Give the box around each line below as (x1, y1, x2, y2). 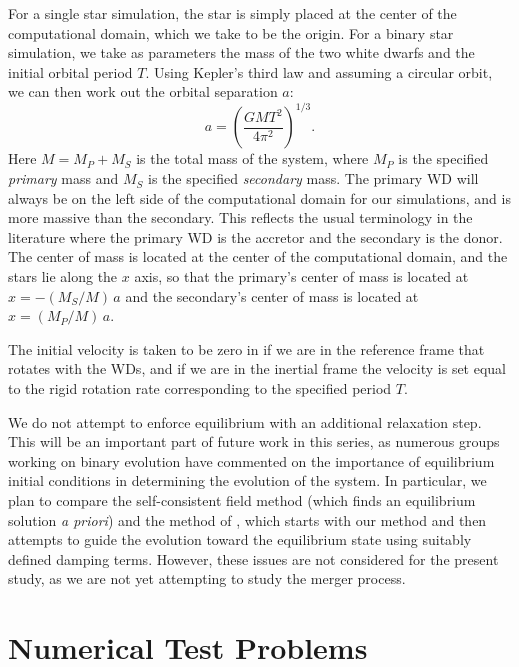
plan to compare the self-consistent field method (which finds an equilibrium (8, 489, 476, 510)
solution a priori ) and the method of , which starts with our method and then (8, 509, 487, 530)
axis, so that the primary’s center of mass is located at (134, 266, 469, 287)
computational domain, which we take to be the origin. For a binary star (8, 22, 454, 43)
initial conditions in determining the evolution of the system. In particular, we (8, 470, 487, 491)
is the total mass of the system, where (136, 148, 369, 169)
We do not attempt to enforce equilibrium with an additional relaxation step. (8, 411, 482, 432)
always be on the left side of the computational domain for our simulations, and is (8, 187, 511, 208)
